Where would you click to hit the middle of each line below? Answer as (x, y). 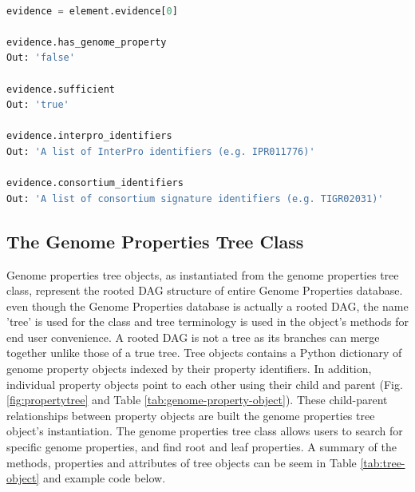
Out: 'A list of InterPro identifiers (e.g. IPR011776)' (161, 151)
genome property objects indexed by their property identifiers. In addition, (189, 369)
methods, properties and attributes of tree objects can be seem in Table (182, 462)
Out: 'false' (41, 58)
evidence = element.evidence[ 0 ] (92, 11)
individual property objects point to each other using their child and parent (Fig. (205, 384)
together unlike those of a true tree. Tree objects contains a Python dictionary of (204, 353)
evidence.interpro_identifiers (89, 136)
